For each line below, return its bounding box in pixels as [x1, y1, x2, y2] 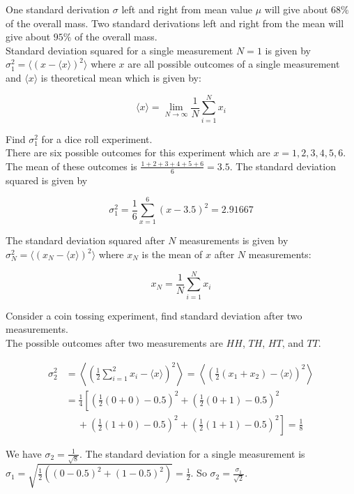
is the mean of [141, 247, 203, 262]
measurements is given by [179, 233, 288, 248]
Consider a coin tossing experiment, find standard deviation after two [6, 308, 302, 322]
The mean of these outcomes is [6, 158, 137, 173]
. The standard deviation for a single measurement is [79, 446, 305, 461]
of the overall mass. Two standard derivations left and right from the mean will [6, 15, 344, 30]
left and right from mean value [121, 2, 252, 16]
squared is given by [6, 172, 88, 187]
